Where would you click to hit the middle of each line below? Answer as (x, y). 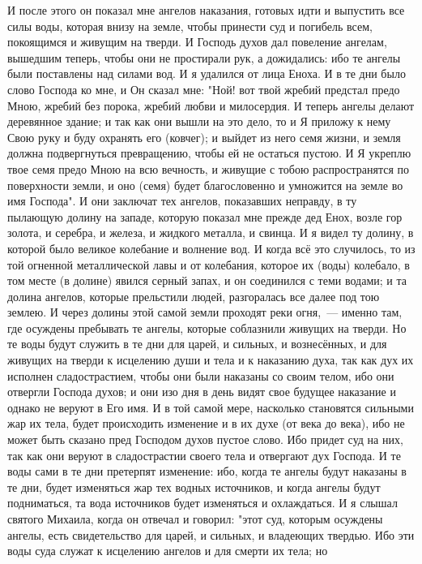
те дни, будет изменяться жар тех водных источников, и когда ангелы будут (194, 487)
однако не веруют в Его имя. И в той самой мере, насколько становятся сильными (211, 407)
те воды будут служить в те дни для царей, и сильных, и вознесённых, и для (197, 344)
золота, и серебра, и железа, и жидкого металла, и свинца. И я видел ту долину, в (211, 232)
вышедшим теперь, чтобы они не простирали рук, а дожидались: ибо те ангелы (204, 57)
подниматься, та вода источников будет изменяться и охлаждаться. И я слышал (202, 503)
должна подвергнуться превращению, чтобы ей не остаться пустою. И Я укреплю (209, 153)
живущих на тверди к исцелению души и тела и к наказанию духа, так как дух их (211, 360)
